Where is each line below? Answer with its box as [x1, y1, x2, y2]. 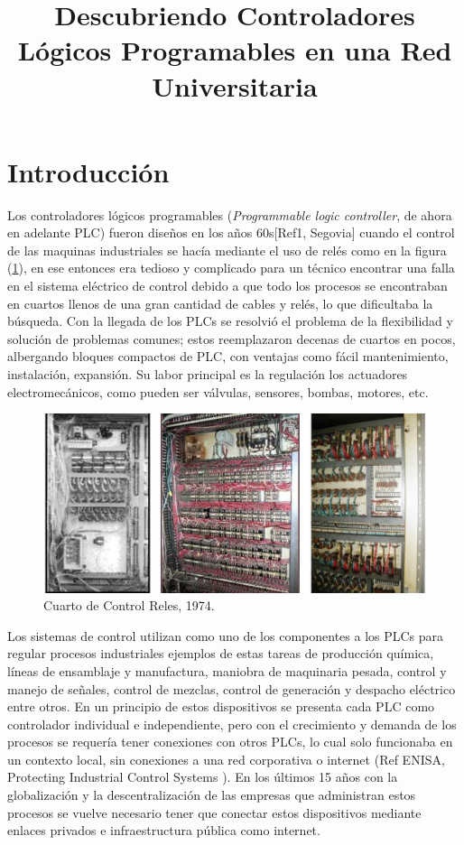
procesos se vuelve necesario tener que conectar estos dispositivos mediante [7, 803, 422, 822]
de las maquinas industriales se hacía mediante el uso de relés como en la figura [7, 240, 447, 259]
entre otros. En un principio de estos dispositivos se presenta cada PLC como [7, 697, 435, 716]
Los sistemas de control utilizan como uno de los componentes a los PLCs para [7, 626, 444, 645]
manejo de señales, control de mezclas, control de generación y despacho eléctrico [7, 679, 456, 698]
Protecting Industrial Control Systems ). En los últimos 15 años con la [7, 767, 398, 786]
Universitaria [152, 67, 318, 104]
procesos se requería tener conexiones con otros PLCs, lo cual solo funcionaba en [7, 732, 453, 751]
